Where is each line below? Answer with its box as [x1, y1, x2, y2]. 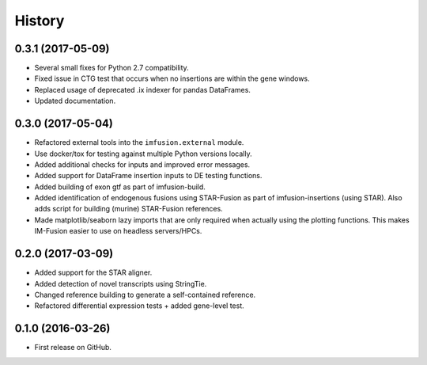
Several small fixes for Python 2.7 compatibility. [34, 63, 189, 73]
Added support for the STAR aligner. [34, 268, 153, 277]
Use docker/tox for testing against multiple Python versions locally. [34, 149, 252, 158]
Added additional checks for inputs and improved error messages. [34, 159, 251, 169]
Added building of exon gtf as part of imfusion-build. [34, 182, 206, 192]
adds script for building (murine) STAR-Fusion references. [34, 204, 223, 214]
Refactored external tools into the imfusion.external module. [34, 138, 244, 147]
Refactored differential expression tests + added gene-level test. [34, 301, 244, 310]
